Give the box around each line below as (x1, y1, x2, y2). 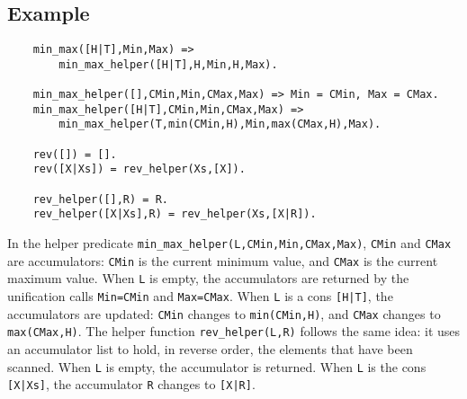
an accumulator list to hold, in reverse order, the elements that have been (7, 340, 413, 359)
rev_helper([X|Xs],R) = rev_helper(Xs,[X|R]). (32, 208, 317, 221)
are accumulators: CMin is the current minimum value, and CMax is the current (7, 251, 438, 270)
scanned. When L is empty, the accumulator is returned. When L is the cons (7, 357, 427, 376)
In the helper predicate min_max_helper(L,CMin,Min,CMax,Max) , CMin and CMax (7, 234, 452, 253)
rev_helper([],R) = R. (32, 192, 168, 206)
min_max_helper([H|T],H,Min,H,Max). (58, 58, 278, 71)
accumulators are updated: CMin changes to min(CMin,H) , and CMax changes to (7, 304, 441, 323)
